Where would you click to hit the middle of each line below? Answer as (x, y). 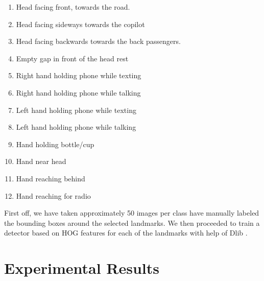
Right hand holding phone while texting (79, 75)
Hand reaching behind (51, 178)
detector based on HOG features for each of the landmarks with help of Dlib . (126, 233)
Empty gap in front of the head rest (72, 58)
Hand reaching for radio (53, 195)
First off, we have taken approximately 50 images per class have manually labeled (132, 213)
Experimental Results (82, 268)
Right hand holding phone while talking (78, 92)
